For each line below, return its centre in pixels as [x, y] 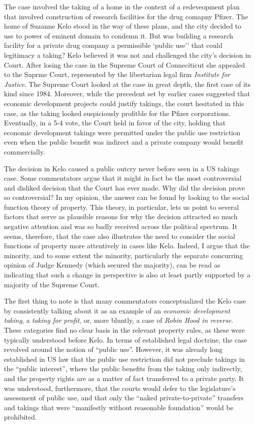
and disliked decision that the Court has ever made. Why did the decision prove [125, 187]
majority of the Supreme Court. [52, 284]
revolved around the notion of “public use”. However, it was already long [113, 349]
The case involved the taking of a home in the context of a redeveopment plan [122, 6]
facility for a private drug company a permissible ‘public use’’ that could [113, 45]
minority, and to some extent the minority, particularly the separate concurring [124, 255]
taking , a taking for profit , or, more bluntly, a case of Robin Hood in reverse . [119, 320]
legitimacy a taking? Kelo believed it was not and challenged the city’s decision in [127, 55]
